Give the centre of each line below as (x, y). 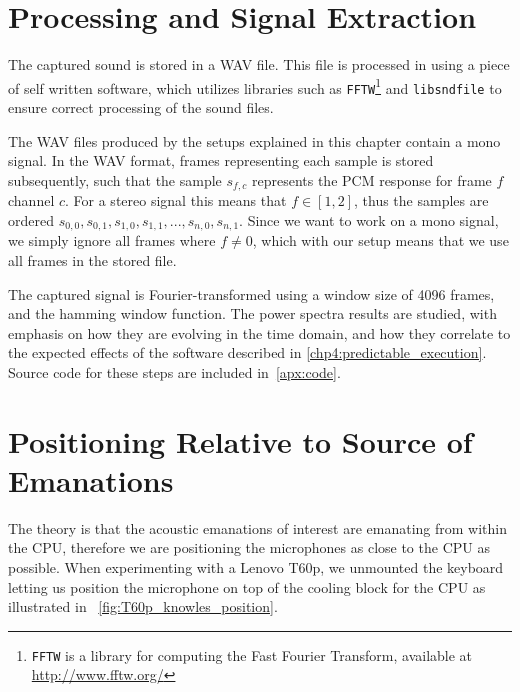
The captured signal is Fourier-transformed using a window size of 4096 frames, (251, 293)
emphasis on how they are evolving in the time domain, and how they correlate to (259, 332)
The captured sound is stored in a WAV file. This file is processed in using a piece (259, 64)
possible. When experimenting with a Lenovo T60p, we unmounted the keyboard (256, 566)
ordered (31, 219)
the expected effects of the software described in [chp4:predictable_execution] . (247, 352)
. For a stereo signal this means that (176, 200)
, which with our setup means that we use (380, 240)
